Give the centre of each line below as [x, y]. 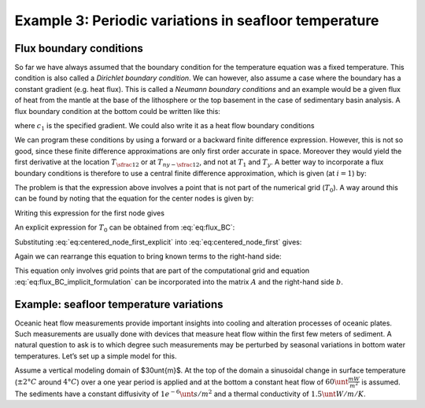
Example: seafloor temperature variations [119, 304]
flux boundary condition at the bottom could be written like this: [117, 111]
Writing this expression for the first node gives [90, 213]
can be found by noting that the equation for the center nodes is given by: [134, 198]
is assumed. [381, 382]
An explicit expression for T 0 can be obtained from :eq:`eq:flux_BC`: [125, 228]
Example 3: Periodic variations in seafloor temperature [197, 20]
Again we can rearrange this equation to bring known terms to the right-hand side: [148, 256]
